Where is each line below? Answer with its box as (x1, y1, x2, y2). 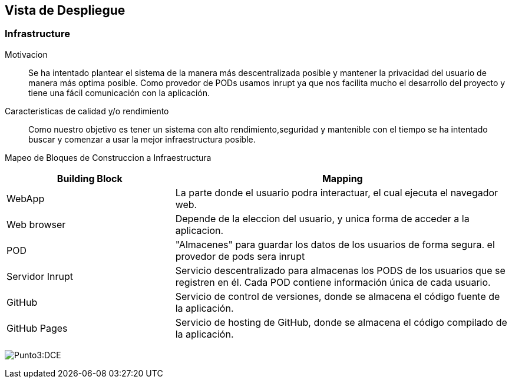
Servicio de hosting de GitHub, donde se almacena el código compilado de (175, 316, 507, 328)
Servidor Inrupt (6, 270, 73, 282)
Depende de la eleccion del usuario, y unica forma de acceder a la (175, 212, 470, 224)
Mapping (322, 172, 363, 184)
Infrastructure (5, 28, 71, 40)
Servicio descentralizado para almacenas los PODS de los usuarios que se (175, 264, 506, 276)
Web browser (6, 218, 66, 230)
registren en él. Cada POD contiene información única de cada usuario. (175, 276, 491, 288)
